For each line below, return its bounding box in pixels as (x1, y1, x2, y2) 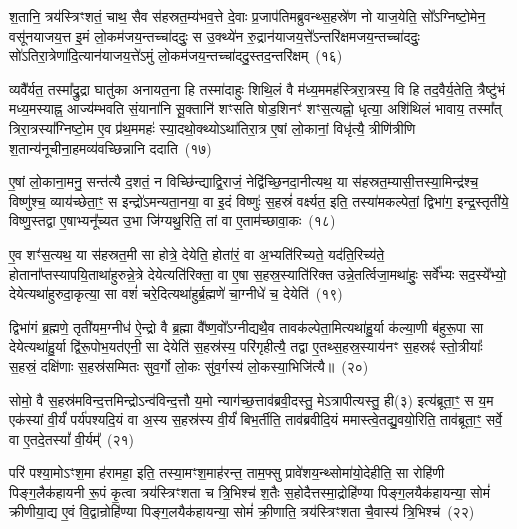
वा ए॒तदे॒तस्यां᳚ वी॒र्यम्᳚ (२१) (9, 428, 135, 449)
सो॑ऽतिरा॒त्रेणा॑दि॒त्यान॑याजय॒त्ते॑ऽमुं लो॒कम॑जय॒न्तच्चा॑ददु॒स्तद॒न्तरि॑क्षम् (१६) (9, 45, 343, 66)
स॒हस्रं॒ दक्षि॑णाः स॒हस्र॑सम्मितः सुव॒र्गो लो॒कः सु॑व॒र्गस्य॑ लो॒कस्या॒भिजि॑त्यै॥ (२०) (9, 355, 369, 376)
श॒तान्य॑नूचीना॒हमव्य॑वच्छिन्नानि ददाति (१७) (9, 137, 212, 158)
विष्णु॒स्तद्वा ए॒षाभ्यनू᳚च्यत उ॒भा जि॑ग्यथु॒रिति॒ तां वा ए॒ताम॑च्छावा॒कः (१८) (9, 210, 336, 231)
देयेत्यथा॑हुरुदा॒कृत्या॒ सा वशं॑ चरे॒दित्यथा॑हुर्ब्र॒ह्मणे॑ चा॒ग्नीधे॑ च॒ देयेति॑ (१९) (9, 283, 343, 304)
